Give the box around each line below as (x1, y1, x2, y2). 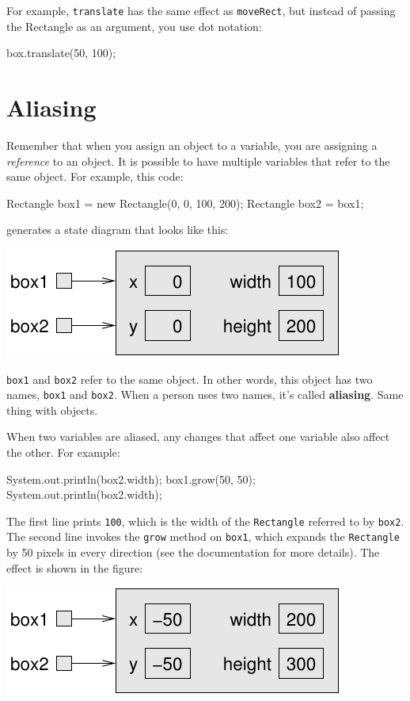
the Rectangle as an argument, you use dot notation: (6, 17, 262, 34)
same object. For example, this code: (6, 168, 184, 185)
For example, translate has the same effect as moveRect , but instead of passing (6, 2, 396, 18)
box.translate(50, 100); (6, 44, 116, 61)
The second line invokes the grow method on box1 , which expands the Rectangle (6, 528, 400, 545)
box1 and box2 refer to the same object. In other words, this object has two (6, 370, 373, 387)
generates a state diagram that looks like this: (6, 221, 229, 238)
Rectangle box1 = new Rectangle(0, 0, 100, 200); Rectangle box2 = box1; (6, 194, 364, 211)
